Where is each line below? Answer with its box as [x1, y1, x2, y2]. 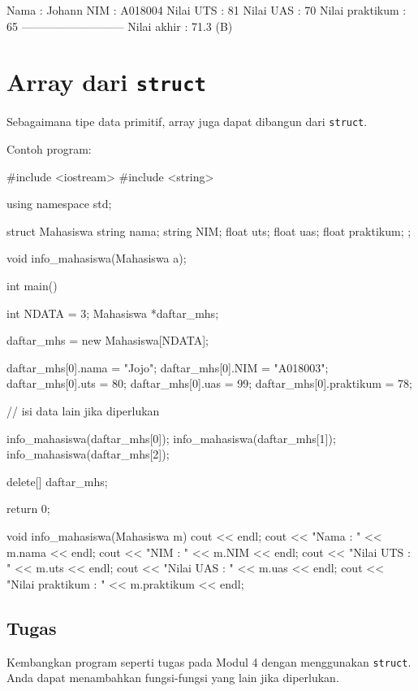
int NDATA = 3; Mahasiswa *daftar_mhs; [6, 304, 219, 321]
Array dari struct [6, 65, 206, 98]
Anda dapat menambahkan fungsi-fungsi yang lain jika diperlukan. [6, 669, 339, 686]
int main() [6, 277, 58, 294]
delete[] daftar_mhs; [6, 472, 108, 489]
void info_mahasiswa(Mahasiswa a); [6, 250, 187, 267]
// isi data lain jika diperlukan [6, 402, 160, 419]
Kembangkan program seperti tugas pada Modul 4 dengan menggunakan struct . [6, 653, 412, 670]
